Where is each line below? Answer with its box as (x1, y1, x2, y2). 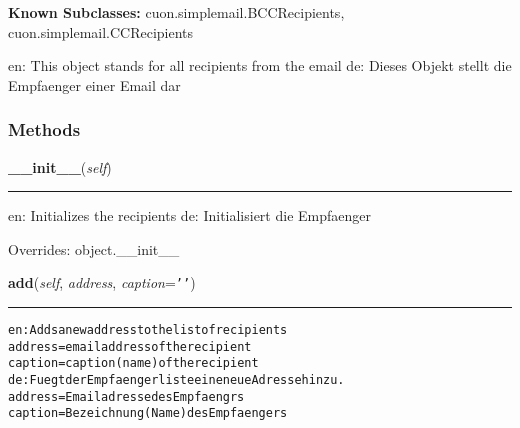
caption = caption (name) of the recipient (8, 356, 259, 371)
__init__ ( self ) (8, 156, 112, 177)
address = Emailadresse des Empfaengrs (8, 389, 245, 404)
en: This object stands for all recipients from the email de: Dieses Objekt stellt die (8, 55, 512, 76)
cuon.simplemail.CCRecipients (8, 21, 194, 42)
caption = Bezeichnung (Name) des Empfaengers (8, 406, 288, 421)
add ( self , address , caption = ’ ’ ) (8, 272, 196, 293)
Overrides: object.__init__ (8, 238, 180, 259)
